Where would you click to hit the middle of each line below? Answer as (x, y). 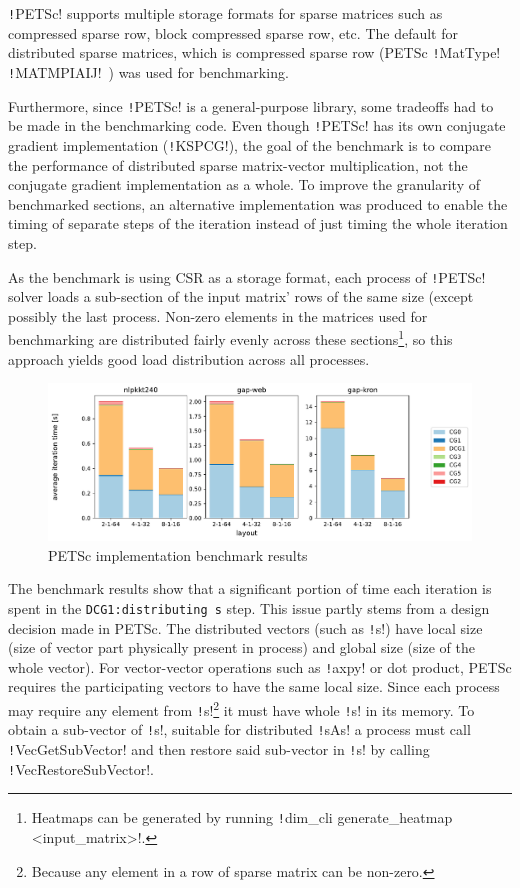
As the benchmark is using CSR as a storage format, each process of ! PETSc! (247, 276)
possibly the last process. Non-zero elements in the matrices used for (218, 315)
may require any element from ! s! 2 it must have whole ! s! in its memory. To (241, 708)
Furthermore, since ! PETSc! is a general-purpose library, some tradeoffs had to (251, 105)
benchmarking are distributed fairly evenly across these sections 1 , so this (230, 337)
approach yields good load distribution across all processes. (189, 358)
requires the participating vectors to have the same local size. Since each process (254, 686)
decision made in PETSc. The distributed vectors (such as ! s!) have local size (245, 627)
